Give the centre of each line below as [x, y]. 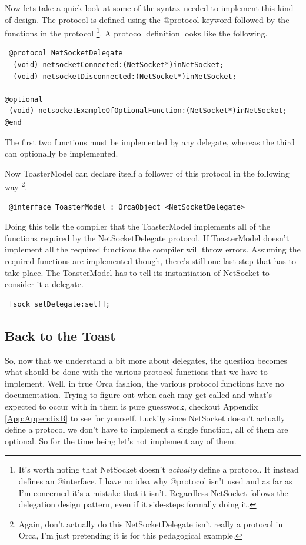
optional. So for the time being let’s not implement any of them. [121, 441]
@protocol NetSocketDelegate [66, 53]
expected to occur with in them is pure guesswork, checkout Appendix [132, 406]
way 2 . [16, 186]
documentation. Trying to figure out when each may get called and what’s [138, 395]
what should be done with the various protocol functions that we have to [136, 372]
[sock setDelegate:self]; [59, 304]
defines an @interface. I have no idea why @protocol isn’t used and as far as [155, 481]
